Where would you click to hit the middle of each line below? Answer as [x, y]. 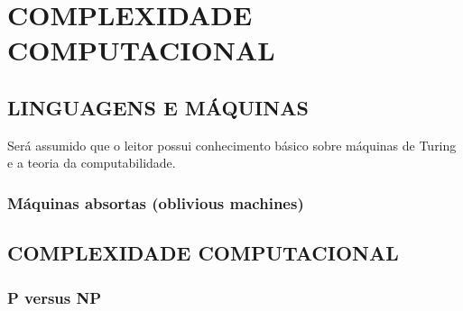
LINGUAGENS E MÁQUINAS [158, 107]
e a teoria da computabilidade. [92, 163]
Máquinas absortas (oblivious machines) [156, 202]
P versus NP [55, 297]
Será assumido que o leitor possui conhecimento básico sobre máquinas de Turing [232, 145]
